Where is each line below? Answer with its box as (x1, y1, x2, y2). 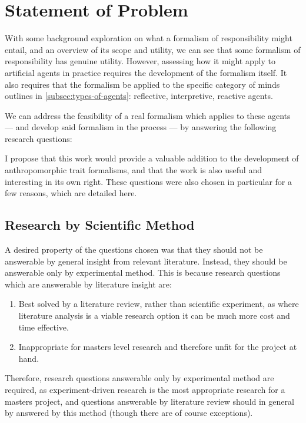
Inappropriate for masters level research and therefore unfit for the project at (18, 341, 297, 353)
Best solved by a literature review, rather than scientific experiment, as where (18, 298, 299, 310)
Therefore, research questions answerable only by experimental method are (5, 372, 274, 384)
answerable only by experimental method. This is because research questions (5, 266, 281, 279)
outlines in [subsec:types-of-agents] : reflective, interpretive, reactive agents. (5, 90, 273, 102)
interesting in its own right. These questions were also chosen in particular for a (5, 175, 292, 187)
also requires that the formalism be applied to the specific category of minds (5, 78, 280, 90)
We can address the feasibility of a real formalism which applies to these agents (5, 109, 291, 121)
